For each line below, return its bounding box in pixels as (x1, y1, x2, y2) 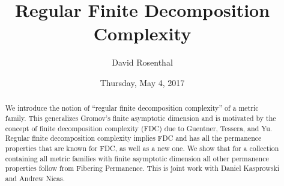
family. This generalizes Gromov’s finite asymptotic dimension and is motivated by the (5, 113, 276, 123)
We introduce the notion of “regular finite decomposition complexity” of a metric (5, 103, 259, 113)
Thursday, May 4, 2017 (100, 76, 185, 88)
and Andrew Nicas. (5, 173, 65, 183)
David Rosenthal (112, 56, 173, 69)
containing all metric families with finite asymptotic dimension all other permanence (5, 153, 269, 163)
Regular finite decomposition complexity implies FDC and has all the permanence (5, 133, 262, 143)
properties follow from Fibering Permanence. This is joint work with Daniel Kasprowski (5, 163, 280, 173)
